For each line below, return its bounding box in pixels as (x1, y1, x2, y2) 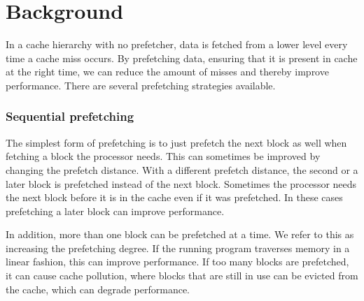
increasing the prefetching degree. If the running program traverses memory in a (6, 240, 350, 255)
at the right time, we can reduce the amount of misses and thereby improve (6, 64, 329, 79)
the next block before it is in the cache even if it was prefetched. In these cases (6, 190, 343, 205)
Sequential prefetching (6, 108, 134, 125)
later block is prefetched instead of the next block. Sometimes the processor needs (6, 176, 357, 191)
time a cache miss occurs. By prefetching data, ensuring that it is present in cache (6, 50, 358, 65)
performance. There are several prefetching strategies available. (6, 78, 276, 92)
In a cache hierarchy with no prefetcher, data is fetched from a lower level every (6, 37, 348, 52)
